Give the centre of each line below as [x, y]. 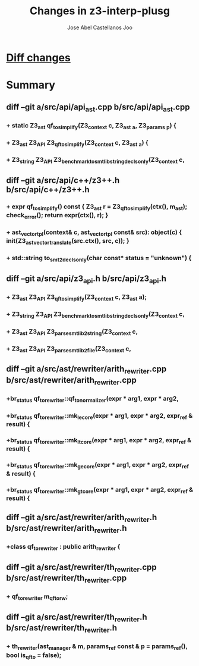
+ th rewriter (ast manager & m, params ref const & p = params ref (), [97, 647]
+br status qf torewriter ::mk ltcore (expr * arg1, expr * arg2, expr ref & [99, 441]
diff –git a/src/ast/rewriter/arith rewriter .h [82, 518]
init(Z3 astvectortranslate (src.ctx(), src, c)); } [68, 242]
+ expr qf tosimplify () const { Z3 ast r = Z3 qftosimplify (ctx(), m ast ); [97, 207]
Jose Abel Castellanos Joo [100, 27]
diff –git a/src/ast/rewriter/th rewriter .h [77, 618]
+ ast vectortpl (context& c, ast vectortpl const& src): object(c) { [94, 233]
